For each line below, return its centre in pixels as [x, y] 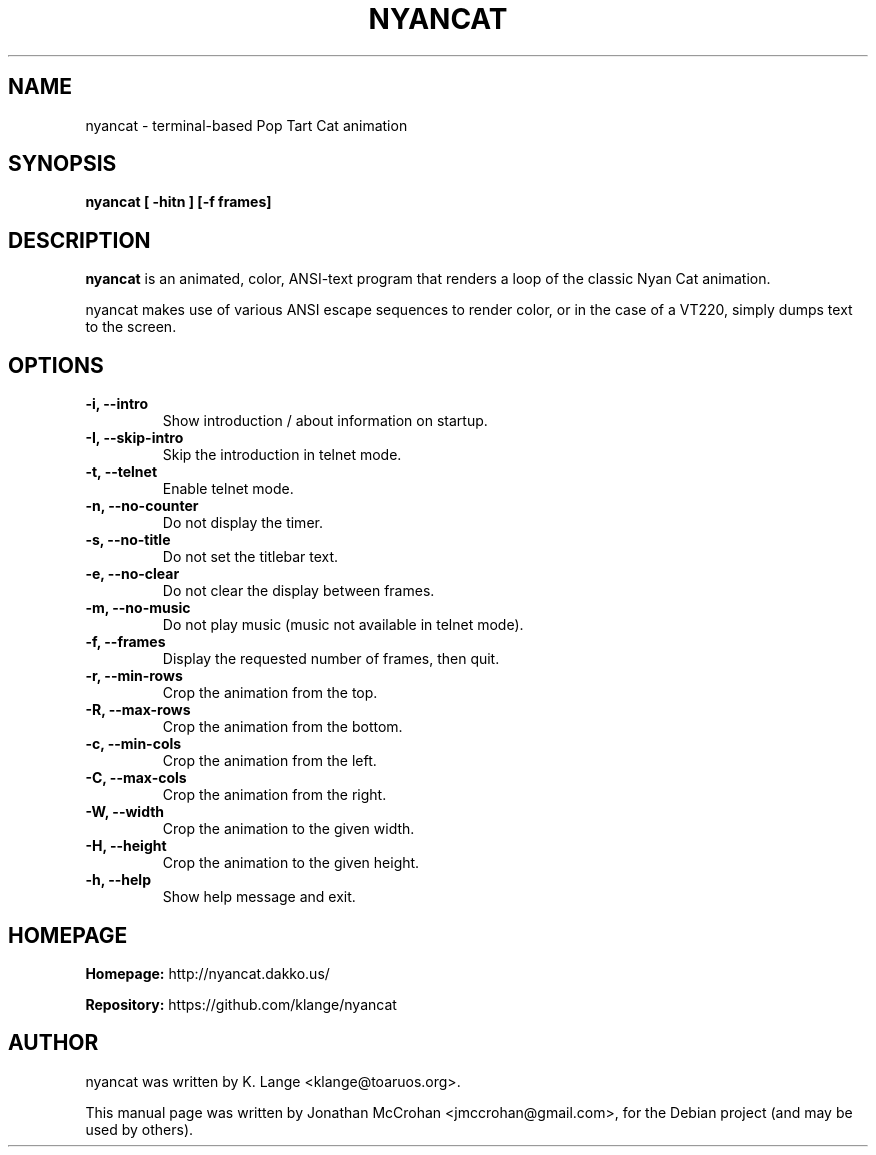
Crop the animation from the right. [274, 795]
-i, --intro [116, 404]
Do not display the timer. [242, 523]
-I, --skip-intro [134, 438]
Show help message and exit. [259, 897]
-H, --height [126, 846]
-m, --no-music [138, 608]
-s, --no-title [128, 540]
